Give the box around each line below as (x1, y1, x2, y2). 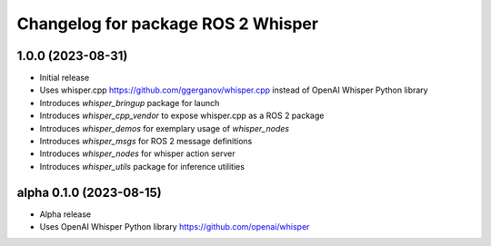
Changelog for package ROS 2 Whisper (16, 14, 318, 34)
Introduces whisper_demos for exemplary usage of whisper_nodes (39, 123, 290, 133)
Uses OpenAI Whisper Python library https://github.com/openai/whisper (39, 221, 310, 232)
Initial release (39, 73, 90, 84)
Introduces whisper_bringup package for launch (39, 97, 220, 108)
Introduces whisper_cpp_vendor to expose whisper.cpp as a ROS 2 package (39, 110, 325, 122)
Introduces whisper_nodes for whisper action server (39, 148, 235, 159)
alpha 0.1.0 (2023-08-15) (16, 184, 163, 200)
